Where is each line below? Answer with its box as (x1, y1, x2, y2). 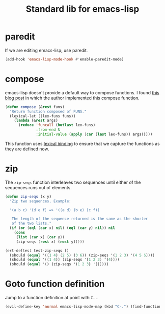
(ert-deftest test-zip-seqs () (5, 248, 69, 253)
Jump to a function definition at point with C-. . (5, 295, 99, 301)
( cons (14, 230, 26, 235)
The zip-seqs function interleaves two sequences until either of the (5, 179, 141, 185)
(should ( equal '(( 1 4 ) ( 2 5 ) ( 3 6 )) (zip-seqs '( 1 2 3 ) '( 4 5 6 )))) (9, 253, 155, 257)
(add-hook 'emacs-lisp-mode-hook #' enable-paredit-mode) (5, 57, 124, 62)
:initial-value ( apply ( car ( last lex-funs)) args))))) (36, 132, 153, 137)
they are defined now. (5, 146, 49, 152)
